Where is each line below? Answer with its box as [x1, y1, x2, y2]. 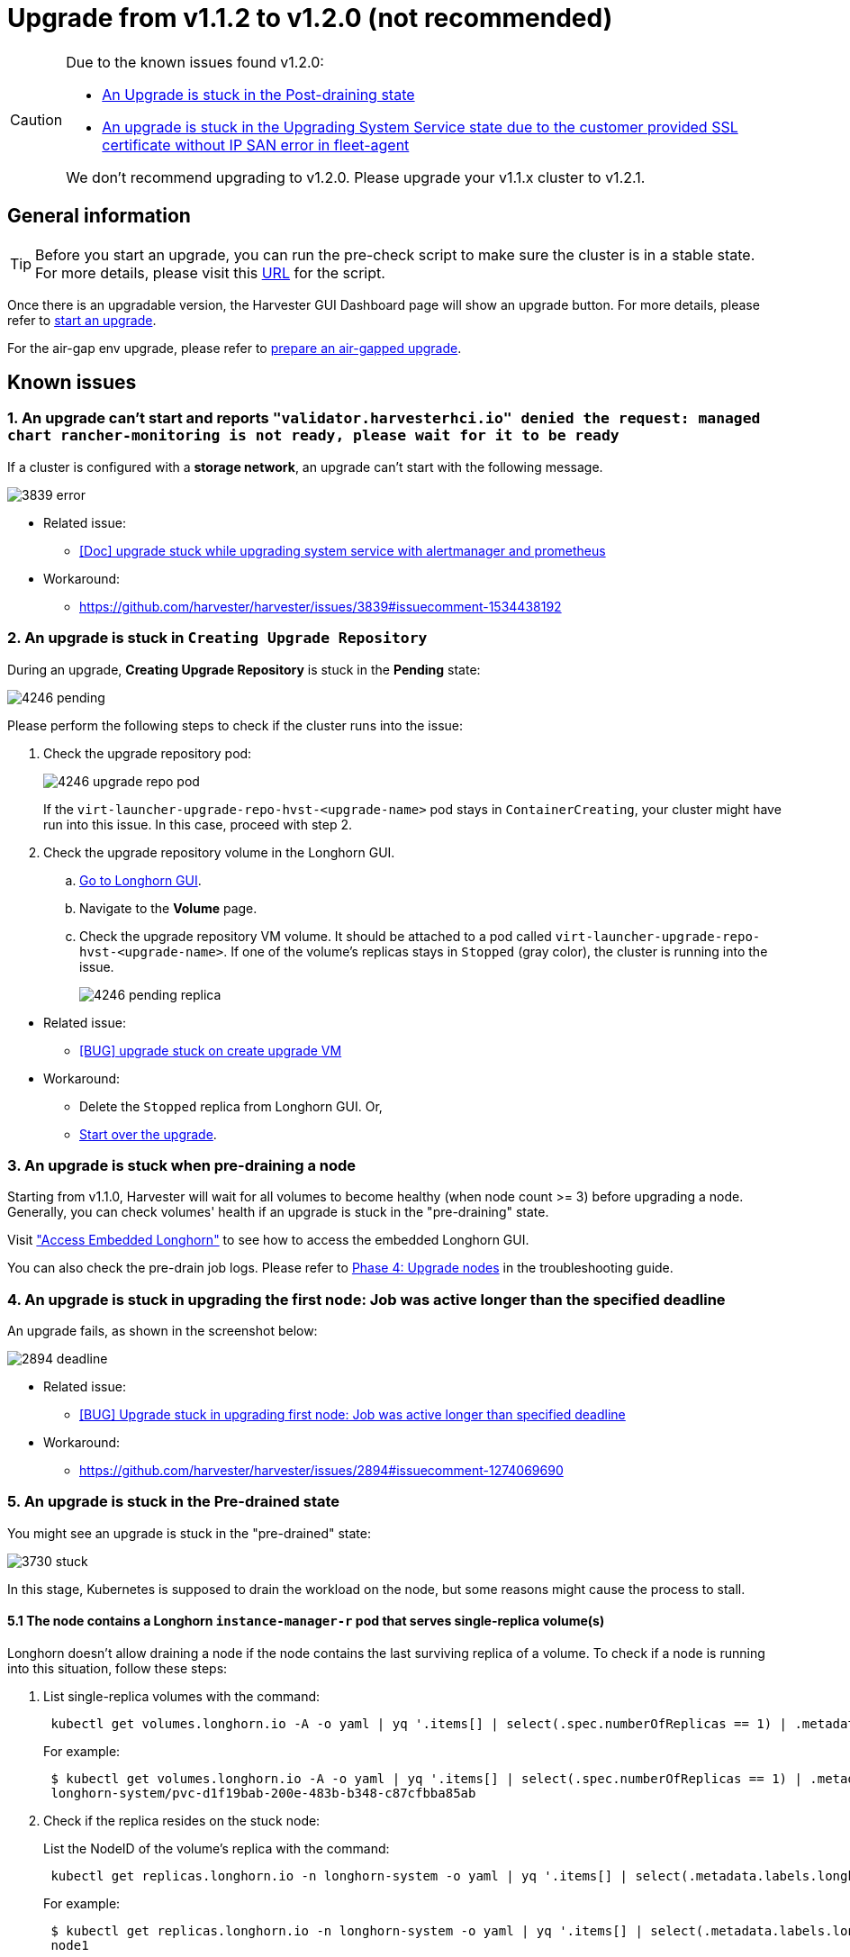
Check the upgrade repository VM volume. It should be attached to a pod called [79, 928, 552, 944]
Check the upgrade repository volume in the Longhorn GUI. [43, 844, 395, 860]
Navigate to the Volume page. [79, 900, 258, 916]
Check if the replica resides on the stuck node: [43, 1813, 321, 1829]
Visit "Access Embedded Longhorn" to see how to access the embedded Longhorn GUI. [7, 1232, 529, 1248]
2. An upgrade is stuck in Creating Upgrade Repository [7, 629, 428, 648]
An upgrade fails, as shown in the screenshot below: [7, 1323, 318, 1339]
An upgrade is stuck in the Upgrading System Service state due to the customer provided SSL [102, 117, 738, 136]
